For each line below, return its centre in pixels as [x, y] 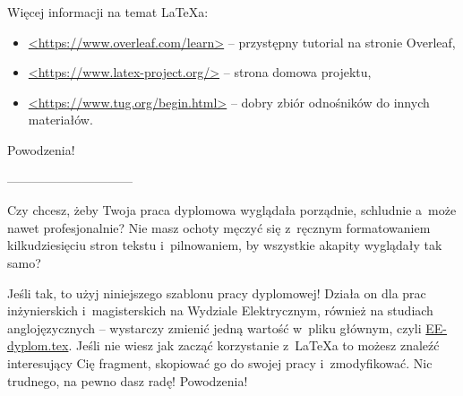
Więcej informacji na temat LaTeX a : [108, 12]
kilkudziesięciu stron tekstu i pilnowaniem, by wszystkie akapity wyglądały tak [225, 245]
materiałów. [60, 120]
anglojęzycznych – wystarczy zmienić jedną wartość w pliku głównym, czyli [214, 327]
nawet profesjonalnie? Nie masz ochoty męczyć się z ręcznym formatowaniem [219, 227]
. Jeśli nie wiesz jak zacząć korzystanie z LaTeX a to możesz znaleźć [254, 345]
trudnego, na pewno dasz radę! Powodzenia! [128, 380]
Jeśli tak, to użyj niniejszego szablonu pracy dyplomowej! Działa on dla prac [217, 293]
